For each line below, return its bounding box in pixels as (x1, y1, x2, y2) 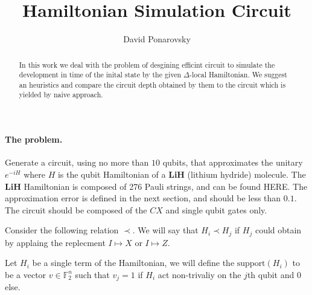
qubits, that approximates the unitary (162, 156, 303, 169)
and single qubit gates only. (165, 203, 267, 216)
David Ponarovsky (123, 33, 191, 45)
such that (75, 268, 110, 280)
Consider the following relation (5, 224, 119, 236)
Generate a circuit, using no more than (5, 156, 149, 169)
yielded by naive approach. (19, 89, 103, 100)
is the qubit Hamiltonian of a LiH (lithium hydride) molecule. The (57, 167, 306, 180)
